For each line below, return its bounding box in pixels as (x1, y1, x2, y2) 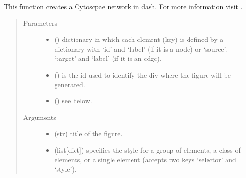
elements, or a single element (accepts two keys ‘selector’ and (54, 154, 236, 164)
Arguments (23, 112, 56, 122)
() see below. (54, 96, 92, 106)
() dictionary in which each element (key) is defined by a (54, 34, 224, 44)
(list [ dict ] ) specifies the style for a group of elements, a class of (54, 144, 241, 155)
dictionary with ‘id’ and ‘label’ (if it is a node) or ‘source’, (54, 43, 228, 54)
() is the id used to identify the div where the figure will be (54, 69, 231, 79)
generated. (54, 79, 85, 89)
